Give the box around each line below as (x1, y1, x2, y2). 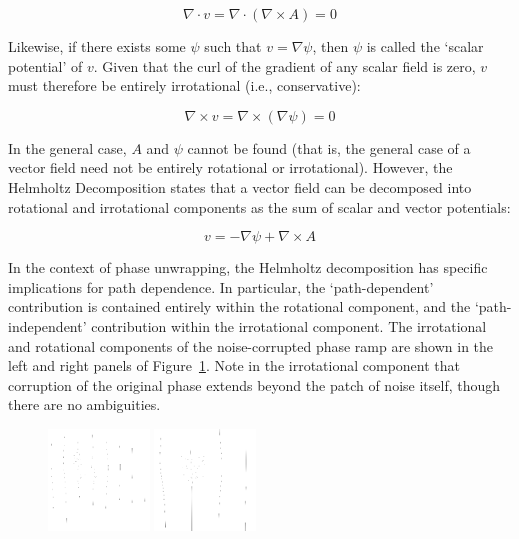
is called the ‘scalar (366, 36, 484, 56)
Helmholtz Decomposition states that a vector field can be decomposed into (8, 176, 472, 197)
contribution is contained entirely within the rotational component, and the (8, 296, 471, 317)
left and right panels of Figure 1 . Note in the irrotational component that (8, 355, 460, 376)
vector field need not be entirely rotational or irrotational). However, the (8, 157, 453, 178)
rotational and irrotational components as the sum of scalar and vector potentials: (8, 196, 511, 217)
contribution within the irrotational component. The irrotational (91, 315, 487, 336)
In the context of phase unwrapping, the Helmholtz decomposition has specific (8, 257, 488, 278)
